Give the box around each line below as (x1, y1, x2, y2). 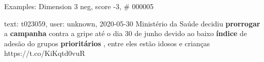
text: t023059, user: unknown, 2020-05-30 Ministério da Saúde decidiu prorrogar (4, 18, 260, 28)
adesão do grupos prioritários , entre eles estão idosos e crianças (4, 38, 210, 48)
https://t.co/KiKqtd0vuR (4, 48, 85, 58)
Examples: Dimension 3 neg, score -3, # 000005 (4, 1, 154, 11)
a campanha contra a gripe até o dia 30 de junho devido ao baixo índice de (4, 28, 247, 39)
